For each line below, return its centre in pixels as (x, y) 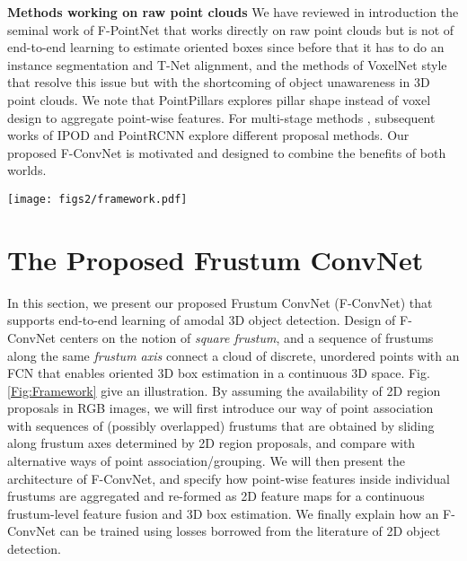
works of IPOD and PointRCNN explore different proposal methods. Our (208, 135)
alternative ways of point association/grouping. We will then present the (207, 461)
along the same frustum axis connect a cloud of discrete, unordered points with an (233, 355)
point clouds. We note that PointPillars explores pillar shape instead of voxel (219, 99)
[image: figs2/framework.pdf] (97, 199)
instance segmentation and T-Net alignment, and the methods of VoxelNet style (227, 64)
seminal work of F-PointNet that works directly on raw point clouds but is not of (231, 29)
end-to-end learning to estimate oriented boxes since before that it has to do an (226, 47)
